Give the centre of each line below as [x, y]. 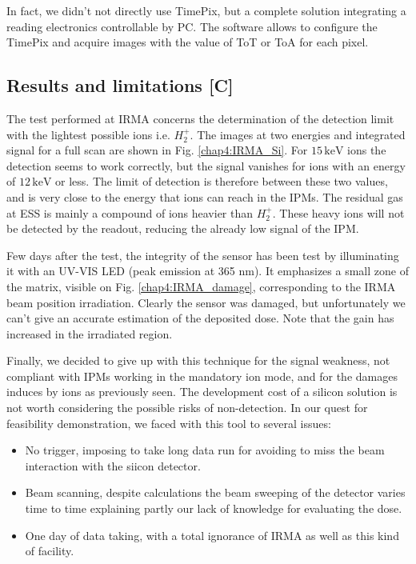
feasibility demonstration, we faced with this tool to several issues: [169, 423]
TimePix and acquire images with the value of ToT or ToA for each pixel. [188, 42]
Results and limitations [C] [120, 85]
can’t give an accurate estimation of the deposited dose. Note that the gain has [200, 318]
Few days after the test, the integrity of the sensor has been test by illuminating [203, 255]
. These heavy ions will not [338, 212]
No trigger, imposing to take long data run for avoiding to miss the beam [205, 450]
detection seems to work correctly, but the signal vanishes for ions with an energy [206, 165]
